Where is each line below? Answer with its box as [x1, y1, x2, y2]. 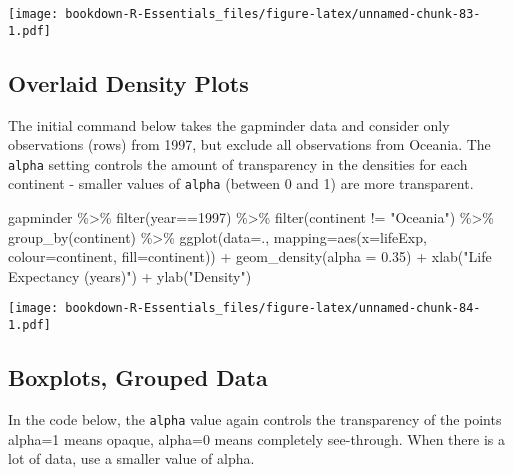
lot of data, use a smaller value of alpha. [8, 448, 255, 469]
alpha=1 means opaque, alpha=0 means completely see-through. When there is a [8, 428, 505, 449]
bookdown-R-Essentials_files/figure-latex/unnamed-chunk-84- [65, 301, 481, 316]
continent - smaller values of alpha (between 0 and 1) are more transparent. [8, 173, 474, 194]
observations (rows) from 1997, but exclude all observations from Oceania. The [8, 134, 491, 155]
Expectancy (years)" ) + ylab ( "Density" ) [8, 265, 252, 286]
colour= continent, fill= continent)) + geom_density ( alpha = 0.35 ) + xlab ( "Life [8, 246, 492, 267]
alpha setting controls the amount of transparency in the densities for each [8, 153, 468, 174]
